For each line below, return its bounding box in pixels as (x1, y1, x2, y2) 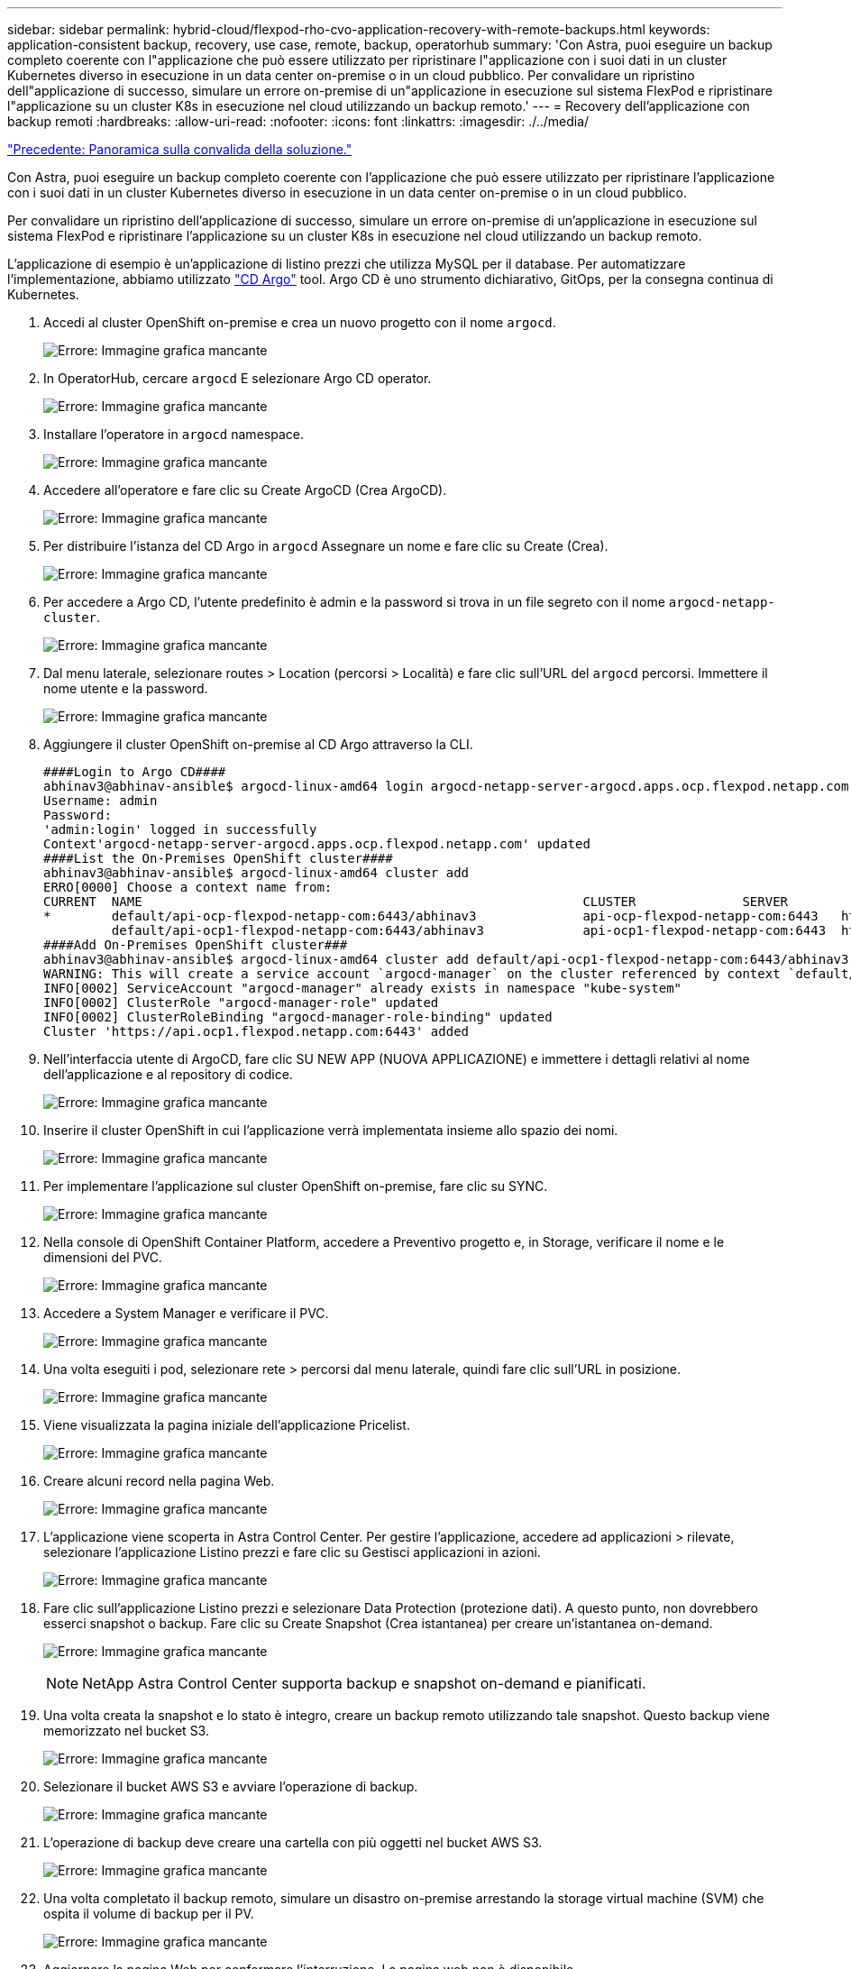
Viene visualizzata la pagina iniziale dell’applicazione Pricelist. (43, 1417, 410, 1433)
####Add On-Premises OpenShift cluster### (43, 938, 348, 952)
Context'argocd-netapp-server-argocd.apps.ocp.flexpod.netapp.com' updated (43, 837, 590, 851)
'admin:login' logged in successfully (43, 822, 317, 837)
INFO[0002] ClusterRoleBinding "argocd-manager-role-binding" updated (43, 1010, 553, 1024)
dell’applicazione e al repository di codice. (43, 1067, 293, 1082)
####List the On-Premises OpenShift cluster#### (43, 851, 393, 865)
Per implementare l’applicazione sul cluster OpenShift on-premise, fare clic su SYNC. (43, 1178, 548, 1194)
